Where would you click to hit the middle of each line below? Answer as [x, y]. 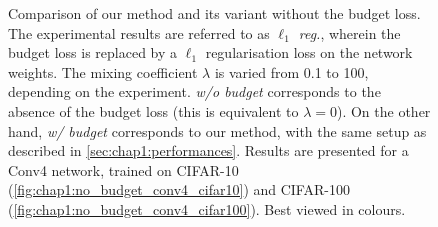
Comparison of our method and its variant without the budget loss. [214, 13]
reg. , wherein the [349, 32]
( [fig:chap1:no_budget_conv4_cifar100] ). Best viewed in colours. [207, 208]
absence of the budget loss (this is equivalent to [153, 110]
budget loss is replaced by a [93, 52]
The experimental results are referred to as [139, 32]
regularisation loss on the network [309, 52]
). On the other [383, 110]
